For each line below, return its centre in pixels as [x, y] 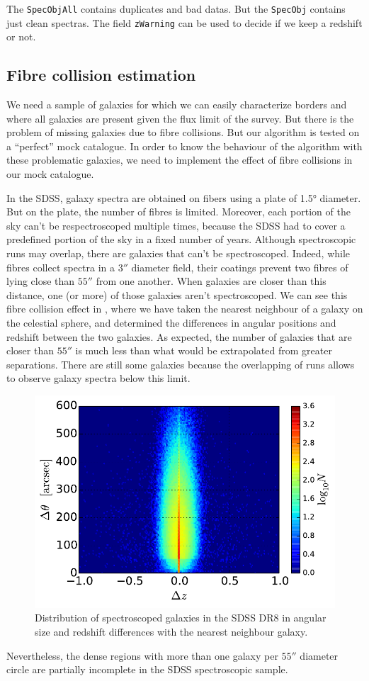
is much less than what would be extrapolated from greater [204, 350]
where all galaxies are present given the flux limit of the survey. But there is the [180, 118]
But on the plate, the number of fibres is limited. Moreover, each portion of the [178, 212]
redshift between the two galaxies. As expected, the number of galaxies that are [179, 336]
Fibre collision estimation [101, 75]
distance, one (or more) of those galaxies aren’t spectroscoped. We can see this [177, 294]
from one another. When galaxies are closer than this [211, 281]
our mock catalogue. [50, 174]
